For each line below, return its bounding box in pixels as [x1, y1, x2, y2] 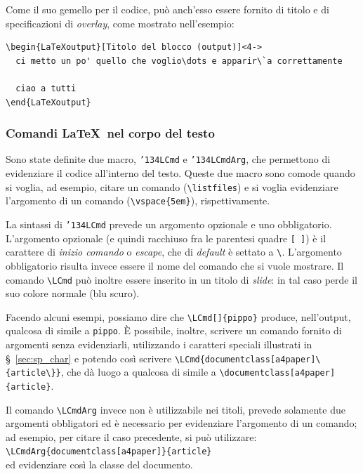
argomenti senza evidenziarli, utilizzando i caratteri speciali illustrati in [6, 337, 312, 352]
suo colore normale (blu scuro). [6, 286, 140, 301]
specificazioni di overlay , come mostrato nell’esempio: [6, 15, 235, 30]
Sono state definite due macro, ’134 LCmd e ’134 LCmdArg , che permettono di [6, 152, 331, 166]
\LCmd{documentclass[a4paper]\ [174, 354, 321, 364]
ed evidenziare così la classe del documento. [6, 457, 193, 472]
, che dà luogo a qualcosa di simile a [60, 364, 216, 379]
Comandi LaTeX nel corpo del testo [6, 124, 215, 142]
